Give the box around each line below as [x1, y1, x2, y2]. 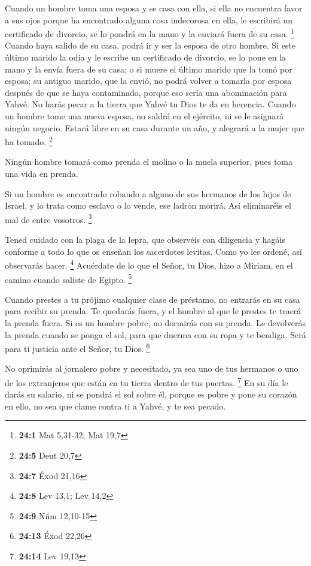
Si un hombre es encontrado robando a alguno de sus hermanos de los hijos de [5, 187, 291, 200]
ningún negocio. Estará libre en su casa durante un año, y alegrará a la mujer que [5, 121, 304, 134]
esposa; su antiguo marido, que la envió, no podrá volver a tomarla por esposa [5, 74, 292, 87]
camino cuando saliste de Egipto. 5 [5, 271, 132, 285]
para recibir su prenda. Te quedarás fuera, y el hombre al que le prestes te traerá [5, 305, 301, 317]
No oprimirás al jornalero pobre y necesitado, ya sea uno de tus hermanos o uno [5, 362, 298, 375]
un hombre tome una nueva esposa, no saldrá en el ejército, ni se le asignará [5, 110, 284, 122]
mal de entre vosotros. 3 [5, 211, 92, 225]
